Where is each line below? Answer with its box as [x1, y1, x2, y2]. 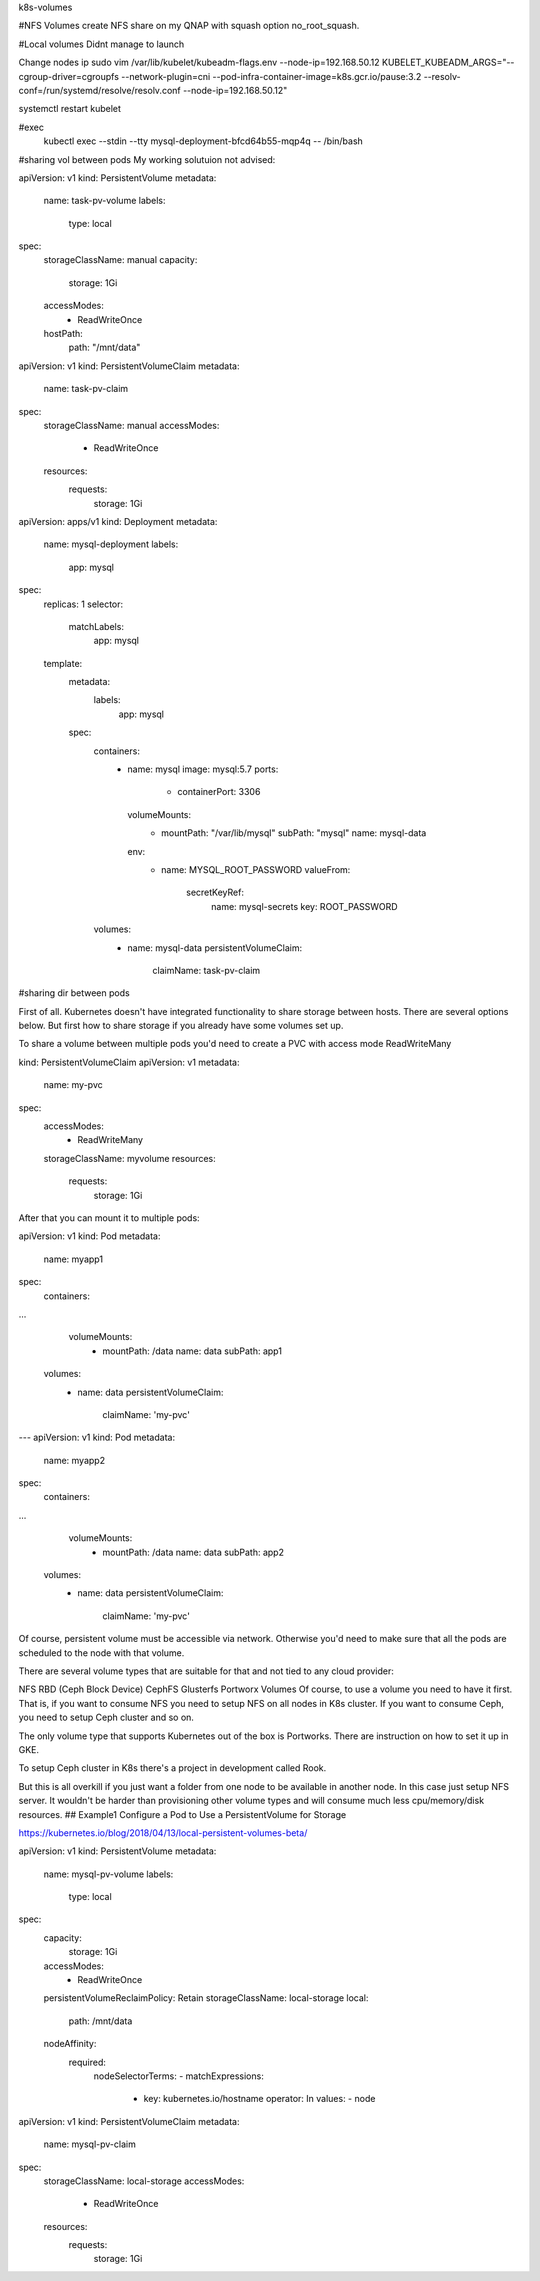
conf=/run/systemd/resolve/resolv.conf [18, 84, 181, 96]
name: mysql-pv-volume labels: [43, 1868, 174, 1880]
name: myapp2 [43, 1454, 105, 1466]
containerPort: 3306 [177, 786, 261, 798]
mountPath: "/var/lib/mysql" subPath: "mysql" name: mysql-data [161, 827, 427, 839]
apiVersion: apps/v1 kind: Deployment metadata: [18, 515, 218, 527]
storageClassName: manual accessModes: [43, 419, 220, 431]
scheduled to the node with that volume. [18, 1646, 185, 1659]
